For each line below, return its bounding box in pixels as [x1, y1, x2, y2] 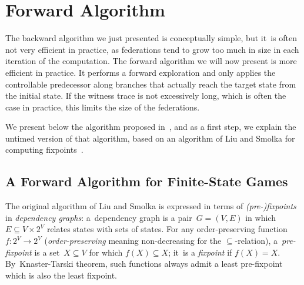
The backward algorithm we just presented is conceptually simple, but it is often [5, 32, 297, 44]
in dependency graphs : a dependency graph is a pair [5, 211, 192, 223]
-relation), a [235, 234, 278, 247]
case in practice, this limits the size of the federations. [5, 100, 200, 113]
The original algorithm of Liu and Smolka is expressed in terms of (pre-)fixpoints [5, 200, 296, 212]
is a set [34, 246, 60, 258]
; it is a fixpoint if [168, 246, 232, 258]
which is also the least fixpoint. [5, 269, 118, 281]
